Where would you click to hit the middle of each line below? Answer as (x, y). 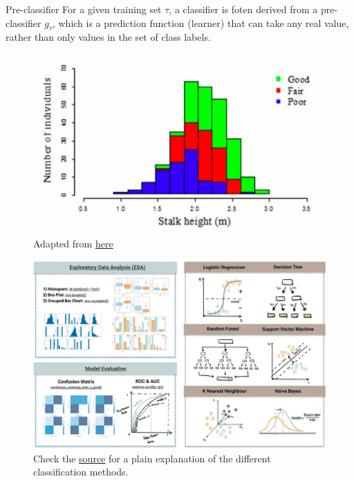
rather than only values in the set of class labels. (108, 37)
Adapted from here (73, 243)
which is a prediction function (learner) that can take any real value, (204, 22)
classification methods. (81, 472)
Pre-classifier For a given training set (84, 9)
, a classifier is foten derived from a (243, 9)
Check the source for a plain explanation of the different (152, 458)
